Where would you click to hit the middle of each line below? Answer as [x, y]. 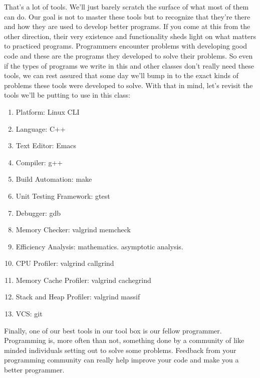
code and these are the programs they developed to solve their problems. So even [128, 55]
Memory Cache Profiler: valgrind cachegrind [83, 280]
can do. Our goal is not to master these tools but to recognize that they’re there [127, 16]
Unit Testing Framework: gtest [63, 196]
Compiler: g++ [39, 162]
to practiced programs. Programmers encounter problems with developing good [125, 46]
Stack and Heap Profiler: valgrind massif [78, 297]
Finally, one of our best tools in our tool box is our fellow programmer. [113, 330]
